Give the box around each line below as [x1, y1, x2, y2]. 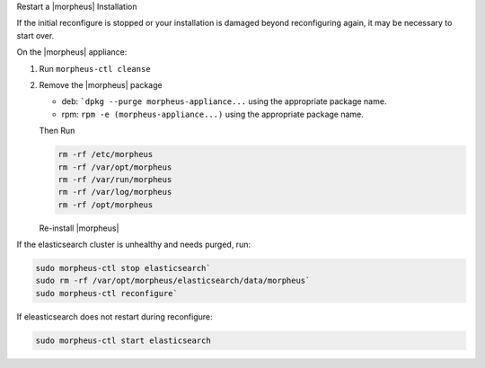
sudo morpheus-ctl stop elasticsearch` [35, 263, 211, 274]
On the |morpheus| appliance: [16, 47, 128, 57]
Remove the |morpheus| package [39, 79, 163, 90]
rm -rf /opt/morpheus [57, 199, 154, 210]
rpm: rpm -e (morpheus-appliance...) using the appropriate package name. [61, 109, 364, 119]
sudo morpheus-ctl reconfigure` [35, 288, 179, 298]
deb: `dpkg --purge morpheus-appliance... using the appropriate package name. [61, 96, 387, 107]
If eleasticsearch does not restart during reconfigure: [16, 311, 213, 322]
